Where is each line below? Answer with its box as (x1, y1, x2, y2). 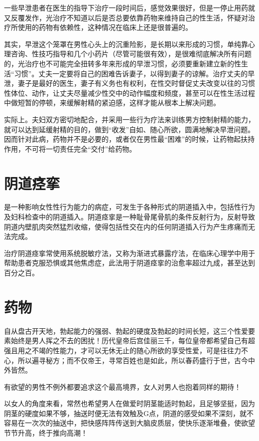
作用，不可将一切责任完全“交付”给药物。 (4, 143, 136, 154)
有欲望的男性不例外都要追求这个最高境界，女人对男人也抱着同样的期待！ (4, 381, 241, 392)
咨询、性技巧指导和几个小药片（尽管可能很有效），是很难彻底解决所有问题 (10, 48, 252, 59)
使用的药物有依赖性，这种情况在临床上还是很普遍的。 (17, 22, 192, 32)
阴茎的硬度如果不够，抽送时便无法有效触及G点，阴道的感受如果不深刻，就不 (4, 408, 254, 418)
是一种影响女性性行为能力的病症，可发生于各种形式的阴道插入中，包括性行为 (4, 202, 255, 212)
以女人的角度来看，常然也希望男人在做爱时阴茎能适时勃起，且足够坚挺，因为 (4, 398, 255, 409)
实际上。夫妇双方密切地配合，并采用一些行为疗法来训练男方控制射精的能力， (4, 114, 255, 124)
